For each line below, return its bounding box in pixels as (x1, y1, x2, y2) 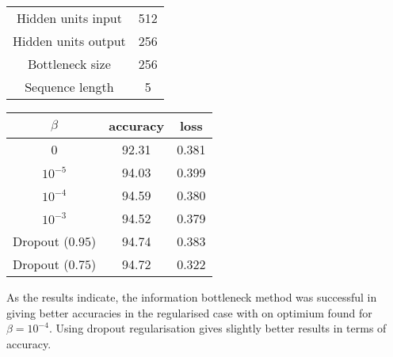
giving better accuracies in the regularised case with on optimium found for (6, 304, 372, 321)
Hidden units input (16, 9, 122, 27)
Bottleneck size (28, 55, 111, 73)
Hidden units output (13, 32, 126, 50)
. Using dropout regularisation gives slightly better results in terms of (48, 320, 387, 336)
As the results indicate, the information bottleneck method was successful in (6, 289, 377, 305)
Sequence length (25, 78, 114, 96)
